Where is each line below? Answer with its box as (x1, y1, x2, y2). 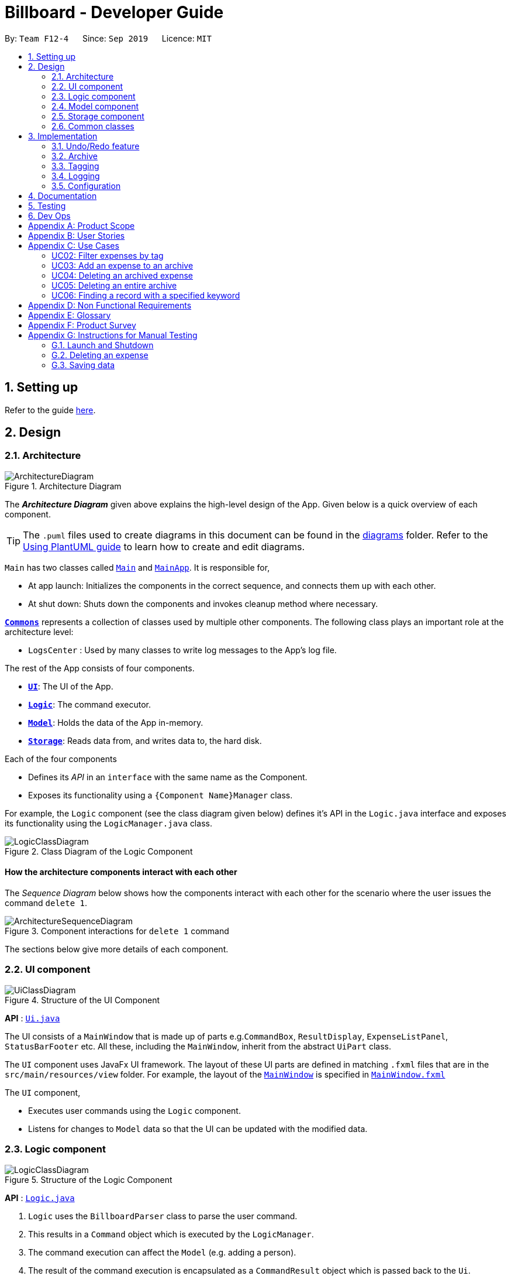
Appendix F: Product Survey (28, 320, 136, 330)
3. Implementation (28, 131, 98, 141)
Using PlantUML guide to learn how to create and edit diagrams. (23, 540, 305, 553)
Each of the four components (5, 753, 117, 764)
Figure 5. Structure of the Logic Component (5, 1174, 172, 1185)
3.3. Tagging (51, 160, 99, 171)
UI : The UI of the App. (28, 681, 113, 691)
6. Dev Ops (28, 210, 71, 221)
